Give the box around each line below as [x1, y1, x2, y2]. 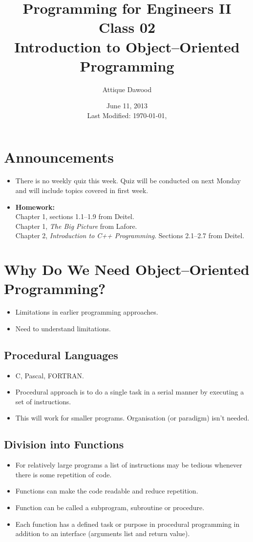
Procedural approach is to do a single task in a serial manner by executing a [15, 387, 244, 397]
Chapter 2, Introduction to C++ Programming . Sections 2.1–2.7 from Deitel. [15, 230, 245, 241]
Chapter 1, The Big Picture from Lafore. [15, 221, 137, 231]
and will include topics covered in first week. [15, 185, 148, 195]
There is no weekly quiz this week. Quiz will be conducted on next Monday [15, 175, 241, 186]
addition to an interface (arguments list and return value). [15, 528, 190, 539]
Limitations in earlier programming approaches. [15, 307, 158, 317]
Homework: [15, 201, 55, 212]
